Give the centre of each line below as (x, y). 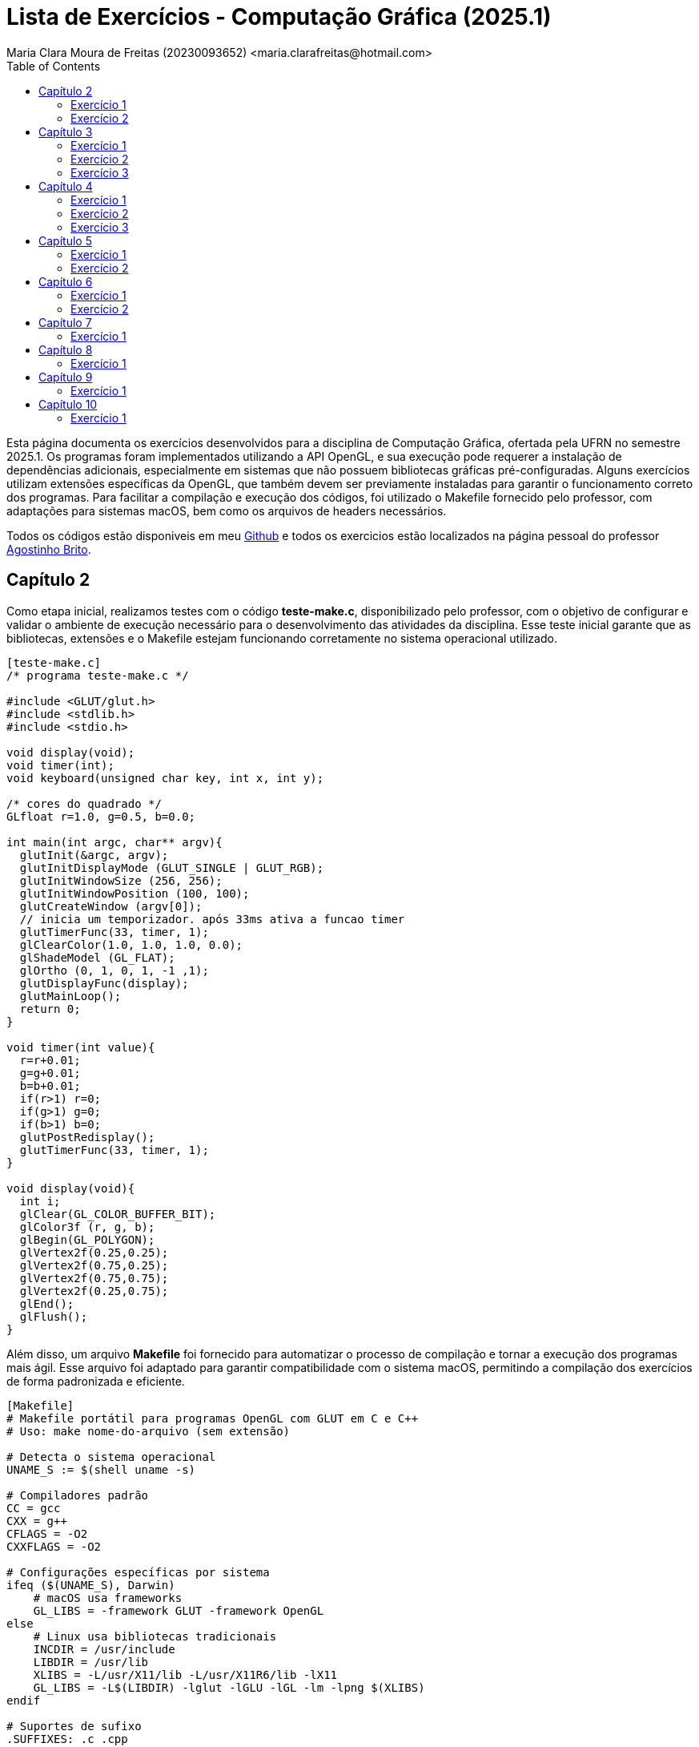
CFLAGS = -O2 (47, 1533)
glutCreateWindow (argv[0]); (111, 906)
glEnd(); (47, 1303)
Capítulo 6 (66, 281)
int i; (40, 1201)
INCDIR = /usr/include (104, 1649)
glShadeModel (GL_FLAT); (97, 957)
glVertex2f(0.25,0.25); (94, 1252)
